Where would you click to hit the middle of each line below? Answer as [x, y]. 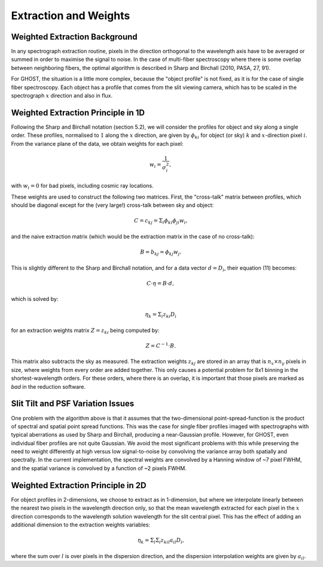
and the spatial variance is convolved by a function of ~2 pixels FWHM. [99, 468]
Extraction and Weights [71, 16]
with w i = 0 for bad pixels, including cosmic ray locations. [82, 187]
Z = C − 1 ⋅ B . [161, 345]
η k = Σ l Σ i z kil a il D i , [161, 541]
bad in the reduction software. [48, 386]
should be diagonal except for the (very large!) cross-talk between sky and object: [112, 205]
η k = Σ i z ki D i [161, 315]
